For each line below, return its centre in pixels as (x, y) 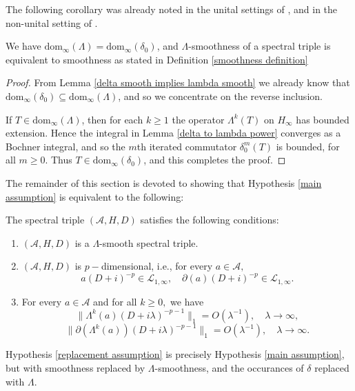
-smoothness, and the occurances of (229, 368)
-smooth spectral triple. (149, 242)
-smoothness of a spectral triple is (260, 46)
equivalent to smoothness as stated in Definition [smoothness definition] (157, 59)
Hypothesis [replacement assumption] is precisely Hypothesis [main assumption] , (175, 354)
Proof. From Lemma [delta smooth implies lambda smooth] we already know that (178, 82)
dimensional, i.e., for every (157, 266)
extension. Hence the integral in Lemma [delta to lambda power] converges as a (173, 133)
